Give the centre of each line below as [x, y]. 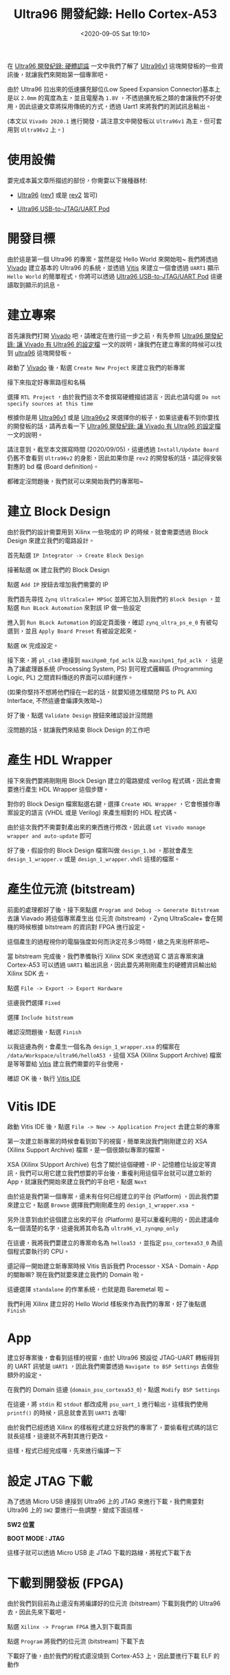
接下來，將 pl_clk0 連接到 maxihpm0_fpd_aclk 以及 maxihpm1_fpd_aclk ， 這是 [115, 660]
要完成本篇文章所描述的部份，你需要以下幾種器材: [77, 180]
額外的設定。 [25, 1375]
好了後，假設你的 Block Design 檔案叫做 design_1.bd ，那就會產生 [100, 850]
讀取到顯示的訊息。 [34, 285]
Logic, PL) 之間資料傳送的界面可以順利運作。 [70, 677]
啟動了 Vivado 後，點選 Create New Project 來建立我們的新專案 [96, 367]
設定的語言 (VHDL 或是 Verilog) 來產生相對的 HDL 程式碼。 [95, 812]
